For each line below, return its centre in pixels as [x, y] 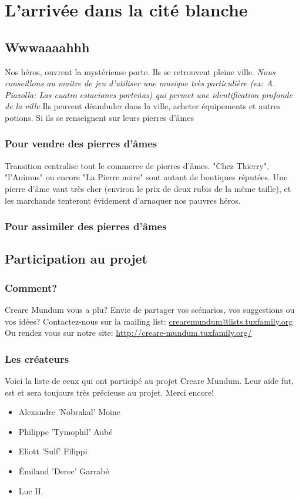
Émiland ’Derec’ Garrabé [64, 471]
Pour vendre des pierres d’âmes [81, 144]
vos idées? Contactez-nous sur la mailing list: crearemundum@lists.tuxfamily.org [149, 321]
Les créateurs [37, 358]
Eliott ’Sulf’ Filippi [53, 451]
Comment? [31, 287]
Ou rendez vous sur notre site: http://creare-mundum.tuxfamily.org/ [128, 333]
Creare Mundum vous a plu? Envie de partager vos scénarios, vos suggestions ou [150, 309]
